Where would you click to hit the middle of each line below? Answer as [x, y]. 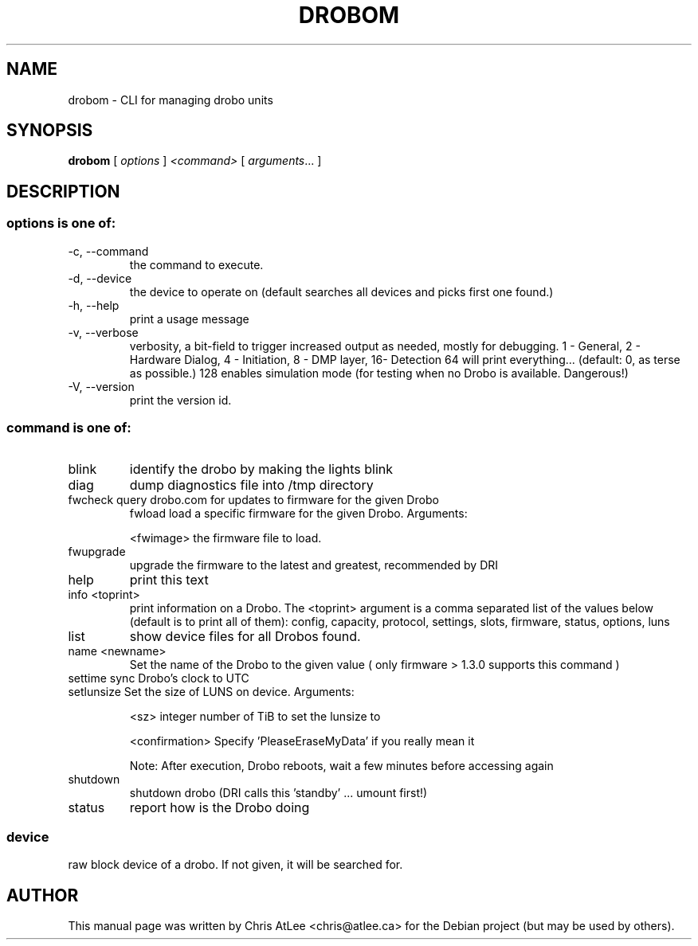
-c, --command [108, 251]
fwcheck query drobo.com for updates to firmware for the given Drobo [253, 500]
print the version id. [180, 400]
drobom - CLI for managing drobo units [171, 100]
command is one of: [69, 428]
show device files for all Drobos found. [245, 637]
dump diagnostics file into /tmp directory [251, 485]
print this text [169, 580]
